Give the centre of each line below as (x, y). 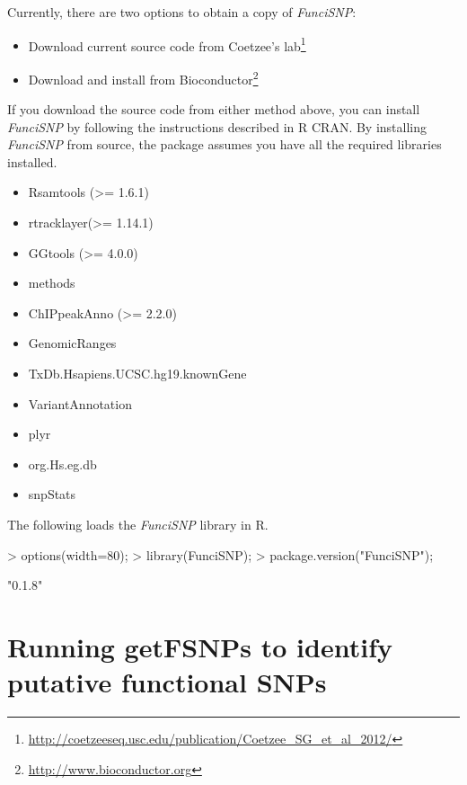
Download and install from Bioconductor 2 (143, 77)
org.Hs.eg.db (62, 464)
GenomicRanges (72, 343)
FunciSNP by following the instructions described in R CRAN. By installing (217, 126)
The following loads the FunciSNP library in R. (138, 524)
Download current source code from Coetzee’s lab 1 (167, 44)
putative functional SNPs (167, 682)
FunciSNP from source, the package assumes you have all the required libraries (225, 144)
